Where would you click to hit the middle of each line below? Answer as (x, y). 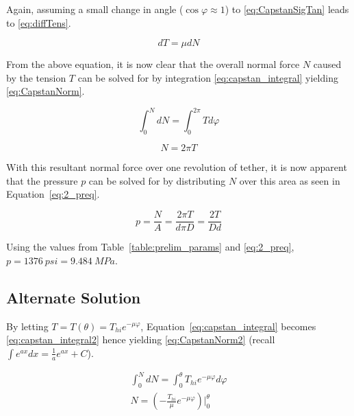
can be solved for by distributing (157, 180)
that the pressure (42, 180)
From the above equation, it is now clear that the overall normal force (153, 64)
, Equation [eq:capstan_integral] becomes (228, 326)
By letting (27, 326)
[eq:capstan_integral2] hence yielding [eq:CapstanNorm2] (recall (141, 339)
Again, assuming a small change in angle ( (95, 9)
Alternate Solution (74, 297)
